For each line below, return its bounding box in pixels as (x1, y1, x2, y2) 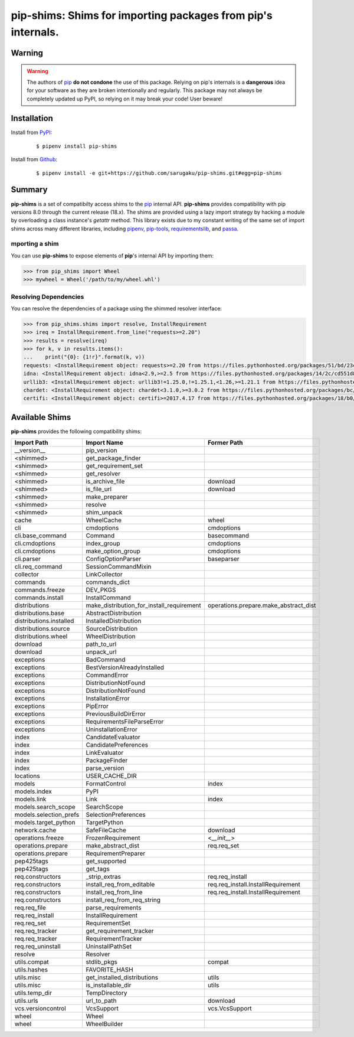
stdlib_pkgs (86, 958, 118, 966)
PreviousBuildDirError (86, 710, 146, 718)
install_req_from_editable (86, 881, 155, 889)
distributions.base (14, 609, 65, 617)
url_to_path (86, 997, 117, 1005)
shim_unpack (86, 508, 123, 517)
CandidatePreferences (86, 741, 149, 749)
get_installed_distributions (86, 973, 159, 981)
